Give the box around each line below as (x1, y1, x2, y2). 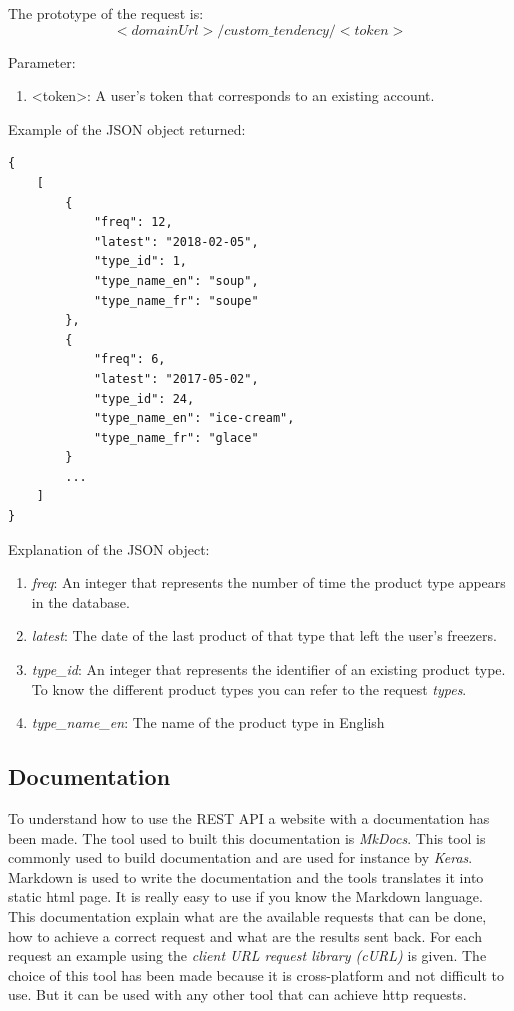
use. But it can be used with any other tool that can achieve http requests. (8, 984, 467, 1005)
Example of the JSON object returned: (8, 118, 246, 139)
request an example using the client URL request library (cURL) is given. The (8, 945, 487, 966)
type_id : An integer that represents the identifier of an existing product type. (31, 659, 506, 680)
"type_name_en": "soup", (93, 273, 259, 288)
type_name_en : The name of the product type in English (31, 712, 385, 733)
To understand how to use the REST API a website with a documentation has (8, 808, 490, 829)
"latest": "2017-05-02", (93, 371, 259, 386)
